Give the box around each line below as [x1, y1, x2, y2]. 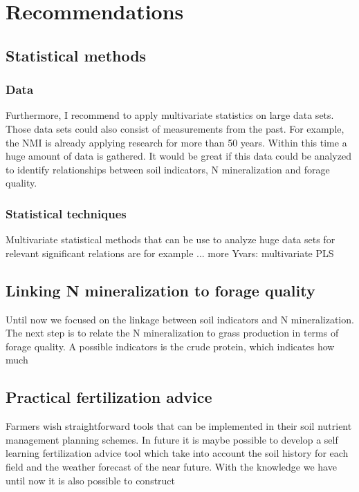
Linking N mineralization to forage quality [6, 279, 315, 301]
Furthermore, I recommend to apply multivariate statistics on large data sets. [6, 108, 334, 122]
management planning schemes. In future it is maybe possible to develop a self [6, 432, 338, 446]
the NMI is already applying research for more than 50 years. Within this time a [6, 135, 347, 149]
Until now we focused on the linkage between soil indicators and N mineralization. [6, 312, 354, 326]
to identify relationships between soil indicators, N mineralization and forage [6, 162, 330, 176]
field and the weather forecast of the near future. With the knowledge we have [6, 459, 337, 473]
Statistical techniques [6, 205, 127, 222]
